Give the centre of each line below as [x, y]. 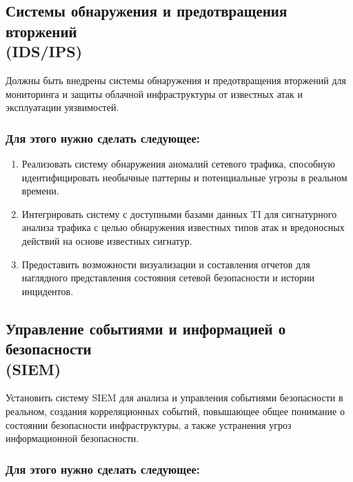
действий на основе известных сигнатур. [107, 240]
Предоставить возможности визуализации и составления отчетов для [166, 264]
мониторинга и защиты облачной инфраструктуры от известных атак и [154, 93]
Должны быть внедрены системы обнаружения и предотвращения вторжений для [176, 80]
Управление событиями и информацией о [146, 328]
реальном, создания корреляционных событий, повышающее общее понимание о [175, 411]
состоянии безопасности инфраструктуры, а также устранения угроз [149, 424]
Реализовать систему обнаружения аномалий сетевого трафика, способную [178, 163]
